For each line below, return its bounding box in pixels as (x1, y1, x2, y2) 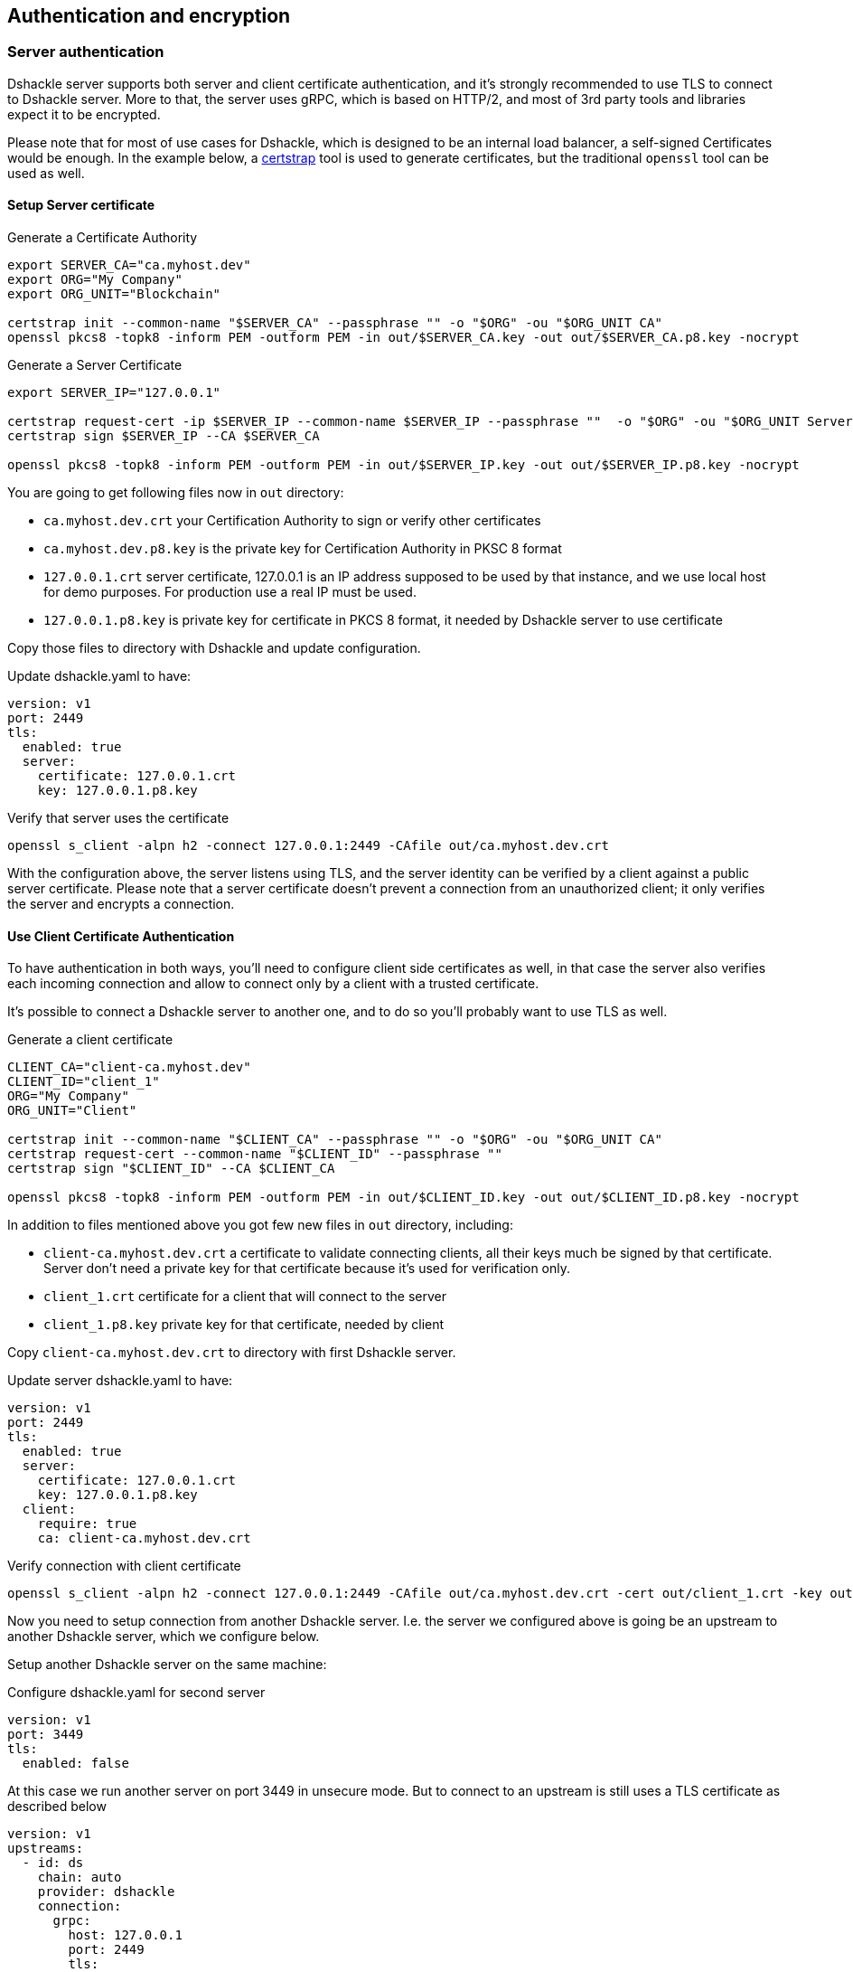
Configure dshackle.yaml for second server (7, 1684, 266, 1701)
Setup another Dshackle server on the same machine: (7, 1656, 327, 1673)
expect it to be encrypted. (7, 106, 161, 122)
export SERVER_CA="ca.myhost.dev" (7, 258, 251, 273)
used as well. (7, 165, 85, 181)
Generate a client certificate (7, 1032, 173, 1048)
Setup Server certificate (7, 197, 155, 213)
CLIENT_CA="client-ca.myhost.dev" (7, 1060, 251, 1075)
